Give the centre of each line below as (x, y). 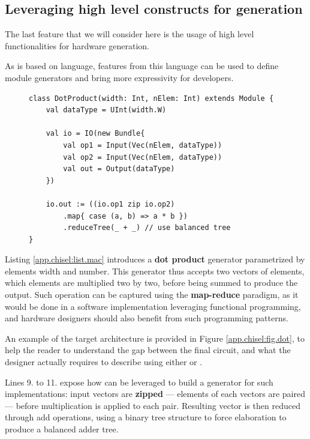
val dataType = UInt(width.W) (106, 110)
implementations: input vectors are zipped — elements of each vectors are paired (155, 394)
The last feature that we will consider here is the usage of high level (130, 34)
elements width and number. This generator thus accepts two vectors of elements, (155, 271)
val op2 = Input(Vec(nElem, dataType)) (143, 157)
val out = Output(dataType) (119, 169)
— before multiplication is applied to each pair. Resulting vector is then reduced (153, 405)
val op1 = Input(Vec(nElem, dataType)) (143, 145)
